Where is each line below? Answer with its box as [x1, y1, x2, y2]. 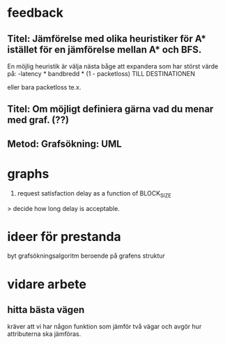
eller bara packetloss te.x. [7, 83, 82, 91]
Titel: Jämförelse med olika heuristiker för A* [7, 33, 207, 45]
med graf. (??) [7, 114, 70, 126]
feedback [7, 5, 64, 21]
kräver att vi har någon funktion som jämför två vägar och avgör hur [7, 323, 202, 331]
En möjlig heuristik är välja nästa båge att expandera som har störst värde [7, 62, 219, 71]
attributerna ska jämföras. [7, 330, 82, 338]
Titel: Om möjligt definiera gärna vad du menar [7, 103, 214, 115]
